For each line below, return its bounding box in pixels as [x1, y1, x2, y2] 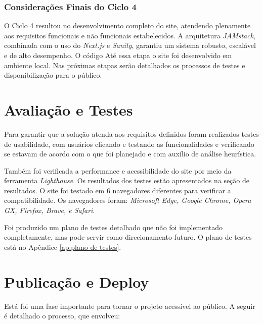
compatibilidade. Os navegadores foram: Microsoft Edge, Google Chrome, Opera [4, 195, 251, 205]
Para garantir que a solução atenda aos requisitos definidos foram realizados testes [4, 128, 259, 139]
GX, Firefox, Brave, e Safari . [4, 205, 95, 215]
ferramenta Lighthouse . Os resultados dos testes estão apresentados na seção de [4, 175, 249, 186]
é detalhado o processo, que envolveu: [4, 310, 120, 321]
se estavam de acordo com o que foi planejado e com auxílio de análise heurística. [4, 148, 256, 159]
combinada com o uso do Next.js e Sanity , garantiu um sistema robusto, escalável [4, 40, 256, 50]
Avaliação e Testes [4, 99, 133, 120]
